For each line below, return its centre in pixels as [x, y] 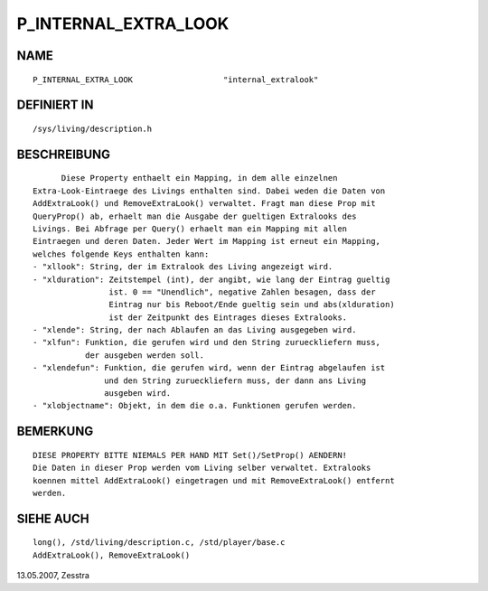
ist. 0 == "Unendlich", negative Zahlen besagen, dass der [242, 292]
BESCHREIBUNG [64, 154]
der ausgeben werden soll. [145, 355]
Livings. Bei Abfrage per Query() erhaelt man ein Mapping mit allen [190, 229]
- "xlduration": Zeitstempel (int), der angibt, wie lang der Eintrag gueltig [211, 279]
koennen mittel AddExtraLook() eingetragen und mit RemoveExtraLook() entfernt [214, 480]
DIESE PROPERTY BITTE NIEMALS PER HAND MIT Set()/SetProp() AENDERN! [190, 455]
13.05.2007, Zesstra [53, 576]
